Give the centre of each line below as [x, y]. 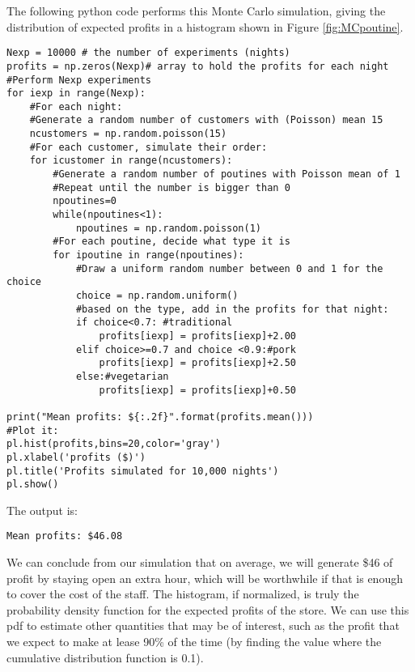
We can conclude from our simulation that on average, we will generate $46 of [200, 562]
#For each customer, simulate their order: [148, 147]
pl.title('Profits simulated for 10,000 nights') [143, 471]
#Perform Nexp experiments [79, 80]
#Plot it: [33, 430]
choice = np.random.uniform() [157, 296]
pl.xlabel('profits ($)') [76, 457]
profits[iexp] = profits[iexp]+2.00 [197, 336]
